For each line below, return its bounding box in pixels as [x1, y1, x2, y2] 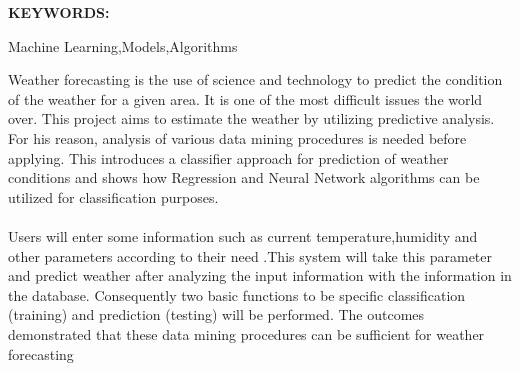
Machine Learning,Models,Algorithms [8, 35, 238, 56]
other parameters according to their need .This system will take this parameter [8, 245, 493, 266]
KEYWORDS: [8, 2, 110, 22]
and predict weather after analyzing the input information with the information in [8, 265, 512, 286]
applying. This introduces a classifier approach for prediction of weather [8, 147, 449, 168]
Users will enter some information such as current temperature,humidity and [8, 225, 478, 246]
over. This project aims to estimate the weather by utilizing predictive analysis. [8, 108, 495, 129]
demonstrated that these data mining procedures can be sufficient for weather [8, 323, 485, 344]
